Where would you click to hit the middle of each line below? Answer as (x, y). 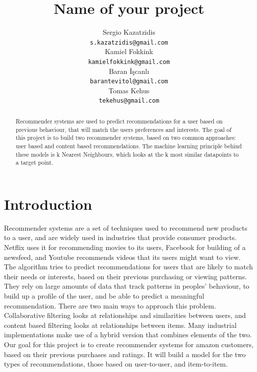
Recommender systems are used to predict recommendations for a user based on (119, 121)
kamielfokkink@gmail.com (129, 62)
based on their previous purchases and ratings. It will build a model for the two (125, 354)
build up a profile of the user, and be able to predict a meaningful (104, 295)
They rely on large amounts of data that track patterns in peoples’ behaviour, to (127, 286)
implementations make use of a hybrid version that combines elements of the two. (128, 335)
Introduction (48, 204)
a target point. (34, 162)
